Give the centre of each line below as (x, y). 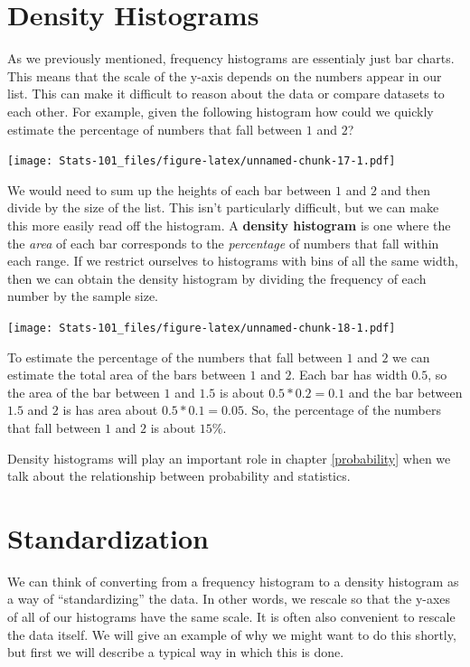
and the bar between (405, 392)
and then (406, 189)
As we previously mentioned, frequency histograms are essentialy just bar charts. (231, 58)
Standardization (108, 537)
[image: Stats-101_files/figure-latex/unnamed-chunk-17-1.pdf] (202, 161)
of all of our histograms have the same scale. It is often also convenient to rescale (231, 617)
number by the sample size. (83, 296)
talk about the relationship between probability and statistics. (179, 476)
